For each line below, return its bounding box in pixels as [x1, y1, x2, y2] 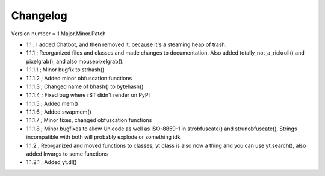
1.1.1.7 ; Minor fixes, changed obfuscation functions [26, 117, 152, 124]
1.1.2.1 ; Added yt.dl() [26, 159, 77, 166]
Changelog [11, 9, 67, 22]
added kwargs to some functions [26, 150, 108, 157]
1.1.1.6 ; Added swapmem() [26, 108, 91, 115]
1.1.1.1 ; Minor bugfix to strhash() [26, 66, 105, 73]
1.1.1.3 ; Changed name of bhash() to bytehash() [26, 83, 144, 90]
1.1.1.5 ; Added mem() [26, 100, 78, 107]
